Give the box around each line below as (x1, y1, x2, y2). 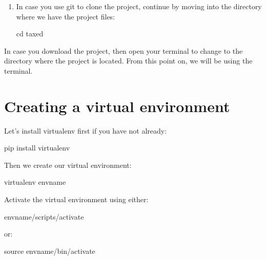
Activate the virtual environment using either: (4, 194, 149, 205)
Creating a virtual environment (4, 95, 230, 116)
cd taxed (16, 28, 44, 39)
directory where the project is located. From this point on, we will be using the (4, 55, 253, 66)
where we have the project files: (16, 11, 115, 21)
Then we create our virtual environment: (4, 159, 132, 170)
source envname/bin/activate (4, 245, 95, 256)
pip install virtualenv (4, 142, 70, 153)
